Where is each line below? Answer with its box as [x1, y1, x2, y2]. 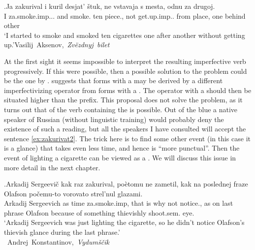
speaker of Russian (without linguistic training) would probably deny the [4, 114, 224, 124]
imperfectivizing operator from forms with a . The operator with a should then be [4, 85, 252, 95]
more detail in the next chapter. [4, 162, 100, 172]
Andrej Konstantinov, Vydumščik [7, 236, 109, 247]
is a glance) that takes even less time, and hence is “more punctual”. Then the [4, 143, 240, 153]
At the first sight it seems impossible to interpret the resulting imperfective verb [4, 56, 246, 66]
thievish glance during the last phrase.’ [4, 227, 120, 237]
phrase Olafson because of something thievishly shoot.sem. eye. [4, 207, 194, 218]
